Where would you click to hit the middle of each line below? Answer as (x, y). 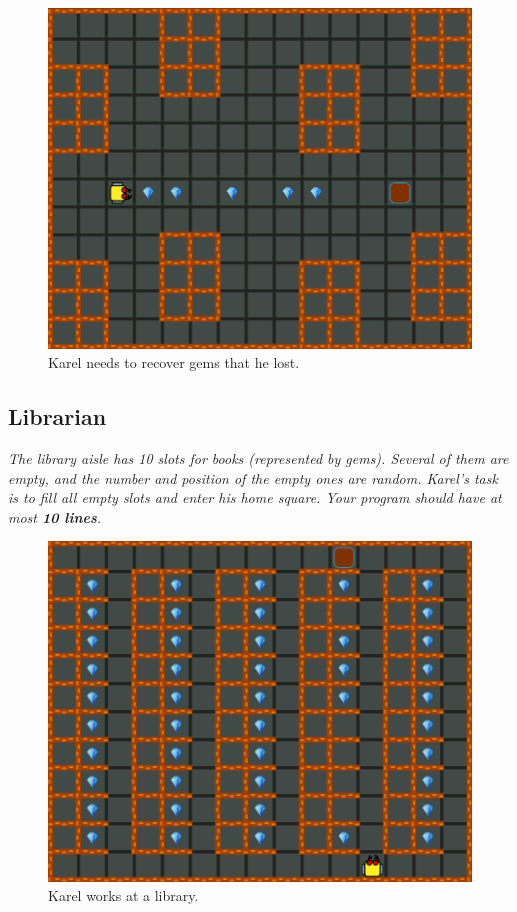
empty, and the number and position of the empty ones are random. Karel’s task (253, 477)
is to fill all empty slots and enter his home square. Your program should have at (255, 497)
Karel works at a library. (123, 895)
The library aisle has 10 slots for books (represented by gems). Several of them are (258, 458)
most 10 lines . (55, 516)
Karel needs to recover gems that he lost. (174, 362)
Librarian (57, 416)
